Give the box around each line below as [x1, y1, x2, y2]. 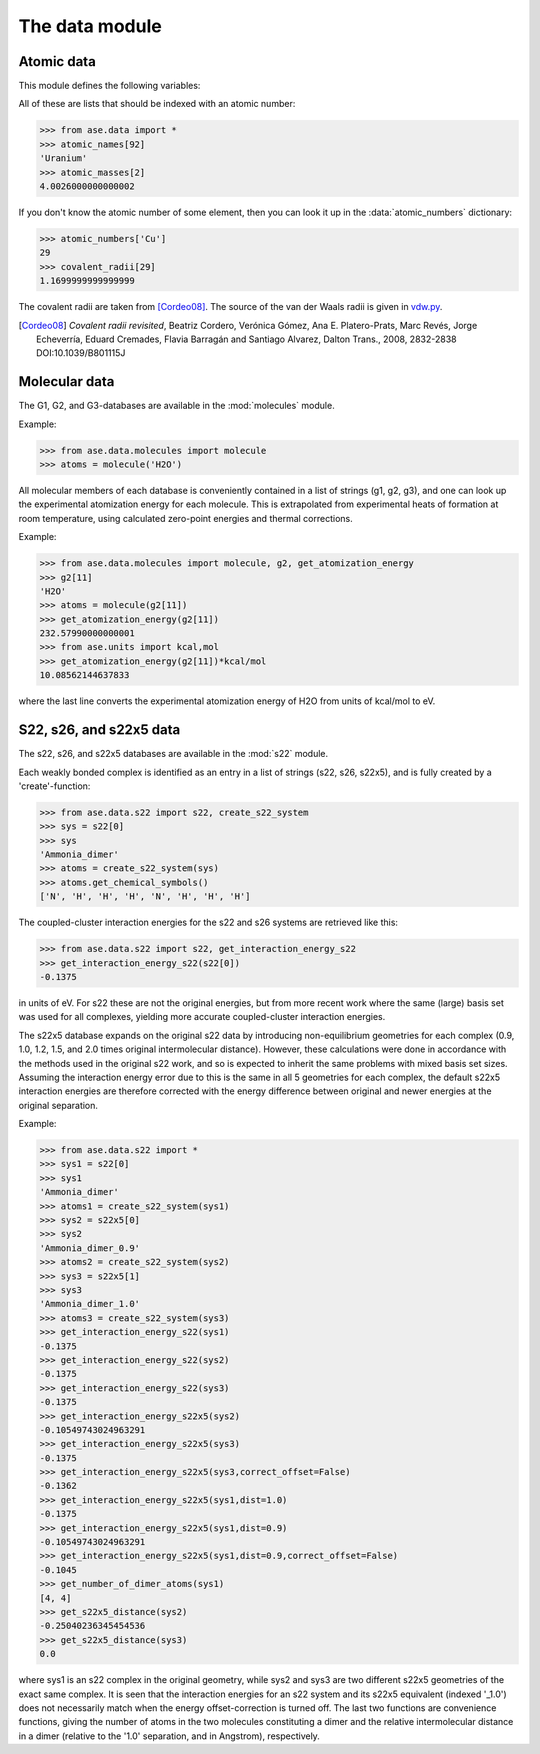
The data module [18, 15, 162, 37]
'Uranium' [39, 153, 88, 164]
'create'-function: [18, 780, 91, 792]
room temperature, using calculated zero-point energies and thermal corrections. [18, 512, 354, 524]
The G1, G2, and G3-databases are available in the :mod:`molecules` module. [18, 400, 335, 412]
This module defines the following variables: [18, 80, 201, 92]
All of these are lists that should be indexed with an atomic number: [18, 98, 296, 110]
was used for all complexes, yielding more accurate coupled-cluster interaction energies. [18, 1011, 386, 1023]
